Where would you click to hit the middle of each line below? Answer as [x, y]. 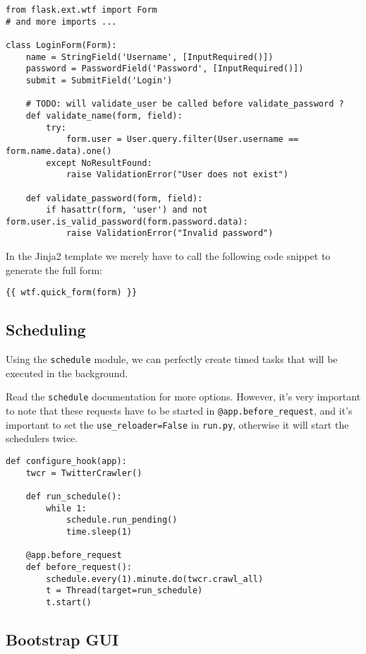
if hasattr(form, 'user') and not [127, 210]
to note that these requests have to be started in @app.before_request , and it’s [179, 411]
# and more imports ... [61, 22]
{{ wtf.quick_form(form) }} [72, 293]
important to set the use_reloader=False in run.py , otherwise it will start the [177, 424]
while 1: [66, 508]
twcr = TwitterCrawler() [84, 473]
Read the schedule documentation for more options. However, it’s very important [183, 397]
